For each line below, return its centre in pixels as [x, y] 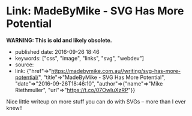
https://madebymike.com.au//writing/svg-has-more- [116, 71]
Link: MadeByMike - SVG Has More [95, 11]
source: [24, 65]
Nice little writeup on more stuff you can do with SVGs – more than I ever [96, 101]
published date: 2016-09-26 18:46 [57, 51]
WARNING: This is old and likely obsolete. [59, 40]
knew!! [14, 108]
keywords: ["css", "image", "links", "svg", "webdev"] [79, 58]
